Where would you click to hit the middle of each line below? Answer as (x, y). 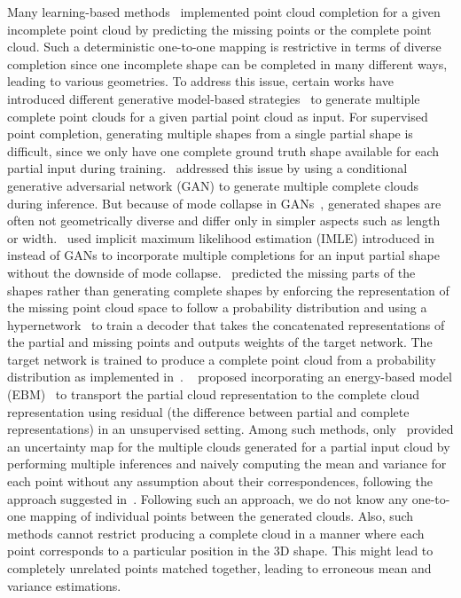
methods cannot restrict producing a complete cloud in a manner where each (216, 533)
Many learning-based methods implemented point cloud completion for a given (224, 12)
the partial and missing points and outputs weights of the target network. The (220, 342)
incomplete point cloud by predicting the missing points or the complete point (219, 29)
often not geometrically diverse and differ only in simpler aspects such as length (224, 220)
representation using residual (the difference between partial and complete (208, 411)
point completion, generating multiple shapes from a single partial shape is (210, 134)
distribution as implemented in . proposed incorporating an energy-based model (230, 377)
